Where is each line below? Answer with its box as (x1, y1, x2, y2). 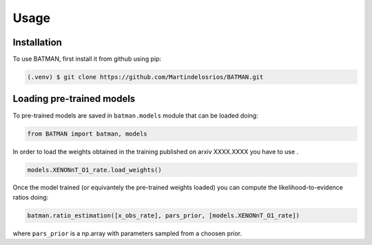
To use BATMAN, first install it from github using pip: (12, 55, 162, 63)
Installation (12, 36, 62, 48)
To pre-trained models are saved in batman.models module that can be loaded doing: (12, 111, 258, 120)
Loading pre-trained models (12, 93, 136, 105)
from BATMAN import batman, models (27, 129, 147, 138)
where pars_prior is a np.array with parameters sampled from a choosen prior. (12, 229, 242, 237)
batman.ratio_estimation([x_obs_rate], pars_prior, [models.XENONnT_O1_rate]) (27, 211, 300, 220)
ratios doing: (12, 193, 49, 201)
